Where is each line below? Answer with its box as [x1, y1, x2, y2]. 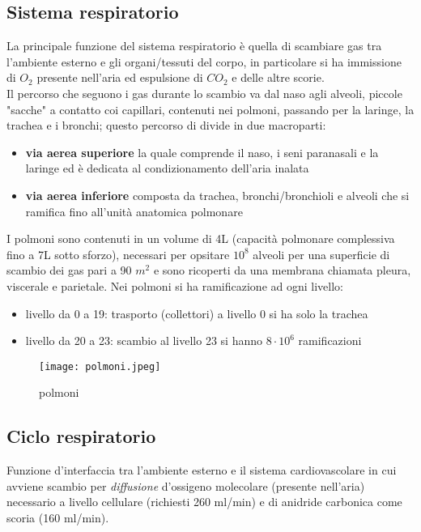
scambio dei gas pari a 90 [6, 262, 132, 279]
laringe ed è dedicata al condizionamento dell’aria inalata [25, 160, 309, 177]
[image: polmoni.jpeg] [39, 360, 161, 372]
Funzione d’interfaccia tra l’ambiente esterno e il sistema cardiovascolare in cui [6, 462, 397, 479]
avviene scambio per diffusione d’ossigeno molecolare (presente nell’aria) [6, 477, 365, 494]
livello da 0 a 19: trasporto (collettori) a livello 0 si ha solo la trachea [25, 304, 368, 321]
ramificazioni [298, 332, 362, 349]
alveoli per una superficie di [253, 245, 390, 262]
